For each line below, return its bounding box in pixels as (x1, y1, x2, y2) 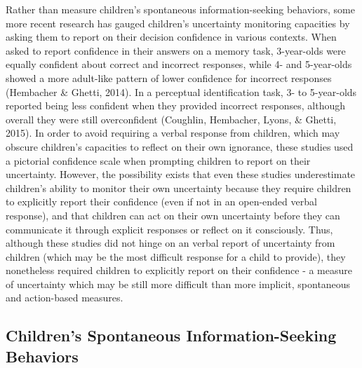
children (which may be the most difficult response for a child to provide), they (6, 249, 346, 264)
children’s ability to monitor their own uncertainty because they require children (6, 180, 351, 195)
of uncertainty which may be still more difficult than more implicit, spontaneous (6, 276, 351, 291)
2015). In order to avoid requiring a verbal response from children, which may (6, 125, 340, 140)
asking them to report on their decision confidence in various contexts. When (6, 29, 337, 44)
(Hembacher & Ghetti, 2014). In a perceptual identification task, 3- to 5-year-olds (6, 84, 357, 99)
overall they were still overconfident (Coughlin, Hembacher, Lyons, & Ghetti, (6, 111, 337, 126)
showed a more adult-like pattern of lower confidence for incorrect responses (6, 70, 332, 85)
